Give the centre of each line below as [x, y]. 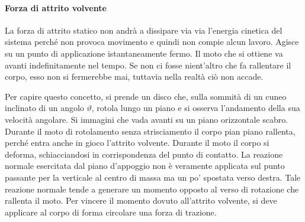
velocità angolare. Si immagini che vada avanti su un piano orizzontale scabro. [147, 119]
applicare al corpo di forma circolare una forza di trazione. [111, 212]
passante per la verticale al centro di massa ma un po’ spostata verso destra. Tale [153, 177]
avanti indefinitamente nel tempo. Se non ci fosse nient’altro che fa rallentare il [148, 65]
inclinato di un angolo [44, 108]
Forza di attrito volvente [56, 7]
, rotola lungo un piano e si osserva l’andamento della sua [196, 108]
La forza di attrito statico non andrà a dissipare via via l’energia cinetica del [144, 30]
